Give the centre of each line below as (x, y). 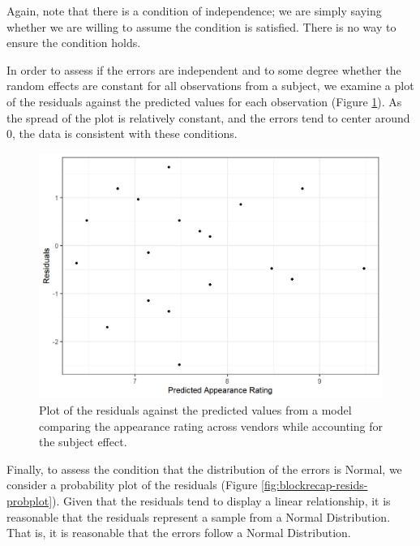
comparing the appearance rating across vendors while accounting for (211, 426)
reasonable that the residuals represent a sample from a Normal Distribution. (199, 516)
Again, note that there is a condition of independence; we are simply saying (194, 11)
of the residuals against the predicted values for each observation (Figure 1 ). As (204, 101)
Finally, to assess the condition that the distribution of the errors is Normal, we (204, 469)
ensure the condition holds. (74, 43)
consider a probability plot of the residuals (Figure (132, 485)
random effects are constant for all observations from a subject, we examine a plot (210, 86)
